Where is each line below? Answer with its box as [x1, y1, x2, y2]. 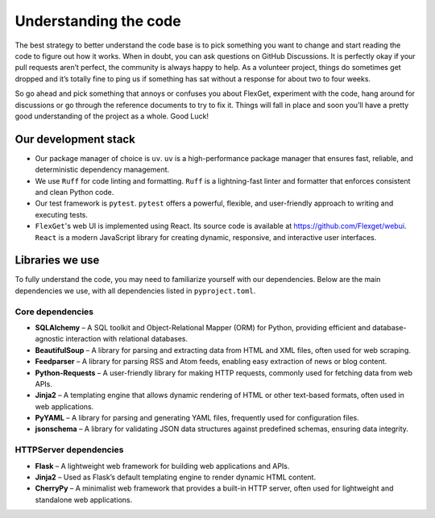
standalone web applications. [35, 495, 133, 504]
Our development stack [14, 132, 136, 146]
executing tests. [35, 209, 89, 219]
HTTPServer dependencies [14, 444, 124, 455]
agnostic [35, 334, 64, 344]
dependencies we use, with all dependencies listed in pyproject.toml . [14, 286, 256, 296]
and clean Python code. [35, 187, 114, 197]
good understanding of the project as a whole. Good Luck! [14, 111, 209, 121]
